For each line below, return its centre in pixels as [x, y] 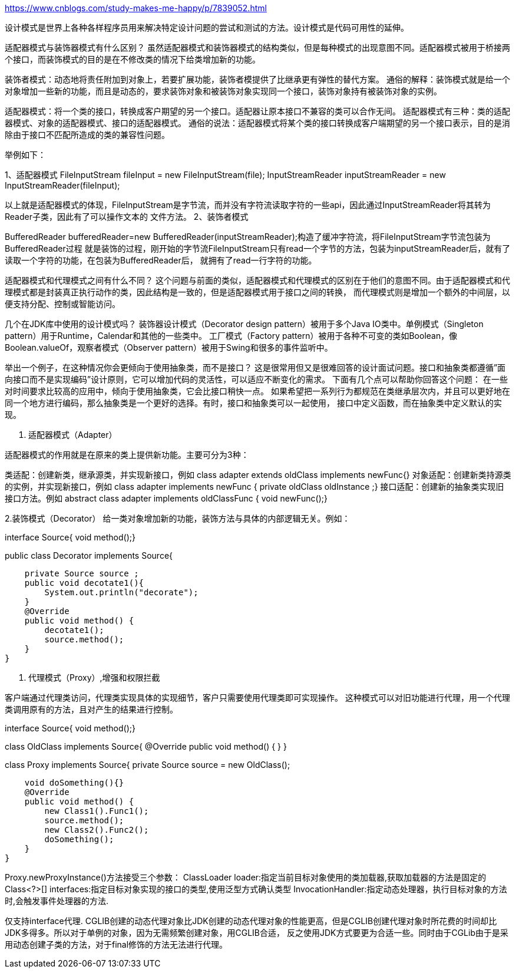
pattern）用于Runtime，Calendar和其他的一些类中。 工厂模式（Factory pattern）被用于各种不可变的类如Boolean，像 [231, 336]
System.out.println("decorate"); [121, 592]
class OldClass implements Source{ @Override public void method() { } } [146, 746]
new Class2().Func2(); [97, 830]
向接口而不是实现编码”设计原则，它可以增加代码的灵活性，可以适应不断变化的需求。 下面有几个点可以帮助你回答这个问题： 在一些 [257, 379]
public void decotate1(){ [84, 583]
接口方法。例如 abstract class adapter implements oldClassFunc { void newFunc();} [166, 498]
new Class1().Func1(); [97, 811]
